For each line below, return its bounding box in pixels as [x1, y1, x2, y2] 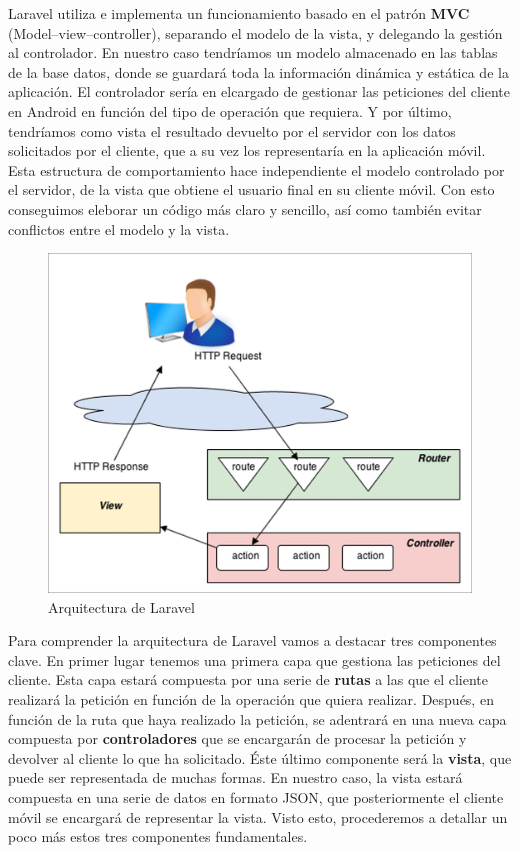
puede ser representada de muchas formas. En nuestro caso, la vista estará [8, 767, 463, 788]
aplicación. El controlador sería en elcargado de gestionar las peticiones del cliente [8, 81, 510, 102]
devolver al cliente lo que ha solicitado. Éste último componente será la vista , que [8, 747, 512, 768]
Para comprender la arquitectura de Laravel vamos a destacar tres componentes [8, 630, 497, 651]
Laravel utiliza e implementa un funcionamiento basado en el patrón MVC [8, 3, 470, 23]
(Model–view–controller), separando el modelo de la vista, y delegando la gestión [8, 22, 503, 43]
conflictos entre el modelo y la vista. [8, 218, 230, 239]
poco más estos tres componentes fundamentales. [8, 826, 308, 847]
